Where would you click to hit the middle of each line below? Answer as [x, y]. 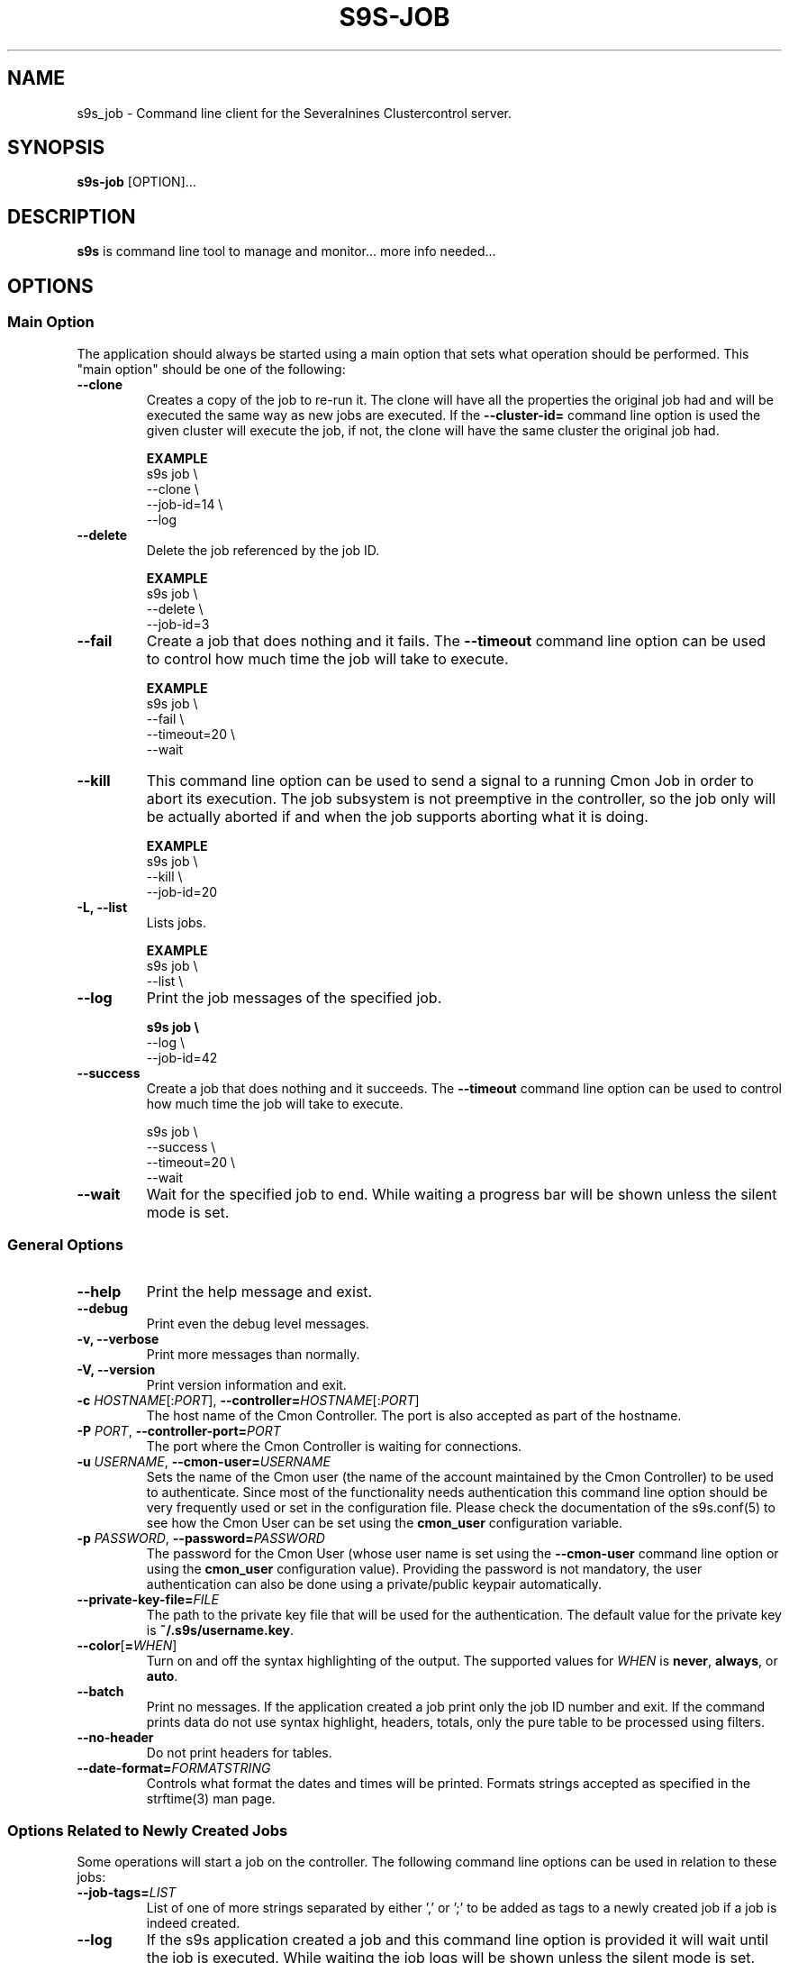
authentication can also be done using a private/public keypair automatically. [374, 1584]
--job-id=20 [182, 891]
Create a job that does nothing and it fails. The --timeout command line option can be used [456, 640]
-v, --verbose [118, 1339]
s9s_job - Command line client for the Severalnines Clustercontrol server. [294, 113]
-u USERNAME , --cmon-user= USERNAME [204, 1462]
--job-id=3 [178, 624]
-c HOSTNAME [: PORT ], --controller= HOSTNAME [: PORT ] [248, 1401]
